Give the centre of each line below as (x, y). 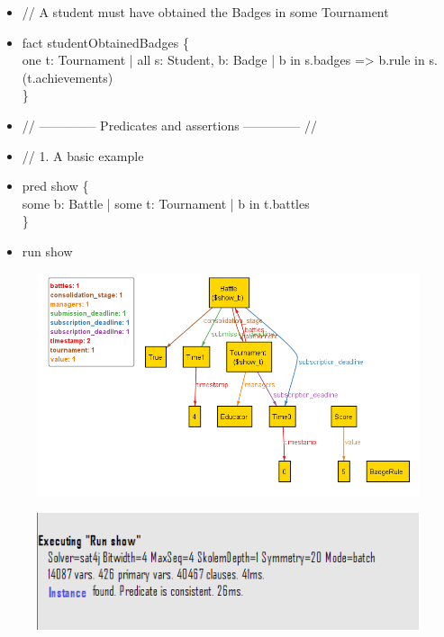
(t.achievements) (68, 77)
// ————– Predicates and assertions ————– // (170, 125)
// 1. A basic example (83, 155)
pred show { (55, 186)
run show (47, 251)
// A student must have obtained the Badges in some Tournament (205, 12)
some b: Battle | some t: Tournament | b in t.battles (166, 203)
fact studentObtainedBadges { (105, 42)
